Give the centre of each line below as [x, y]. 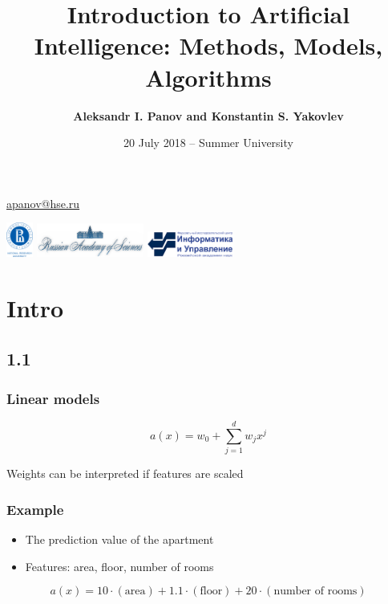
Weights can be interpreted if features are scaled [125, 473]
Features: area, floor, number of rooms [119, 566]
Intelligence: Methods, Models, [208, 45]
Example [35, 509]
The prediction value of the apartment [119, 539]
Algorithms [208, 77]
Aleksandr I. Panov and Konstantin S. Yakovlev [208, 115]
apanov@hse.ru [43, 203]
